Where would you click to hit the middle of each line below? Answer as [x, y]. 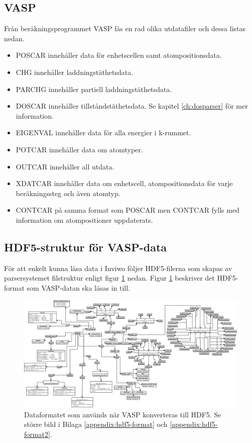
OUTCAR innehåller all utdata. [65, 166]
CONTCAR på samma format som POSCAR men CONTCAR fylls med [128, 210]
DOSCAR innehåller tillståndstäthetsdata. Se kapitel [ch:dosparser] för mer [132, 106]
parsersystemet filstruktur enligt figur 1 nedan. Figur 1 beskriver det [109, 278]
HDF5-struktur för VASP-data [86, 247]
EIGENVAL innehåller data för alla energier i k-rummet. [103, 132]
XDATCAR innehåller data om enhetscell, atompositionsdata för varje [124, 183]
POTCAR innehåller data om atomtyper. [79, 149]
